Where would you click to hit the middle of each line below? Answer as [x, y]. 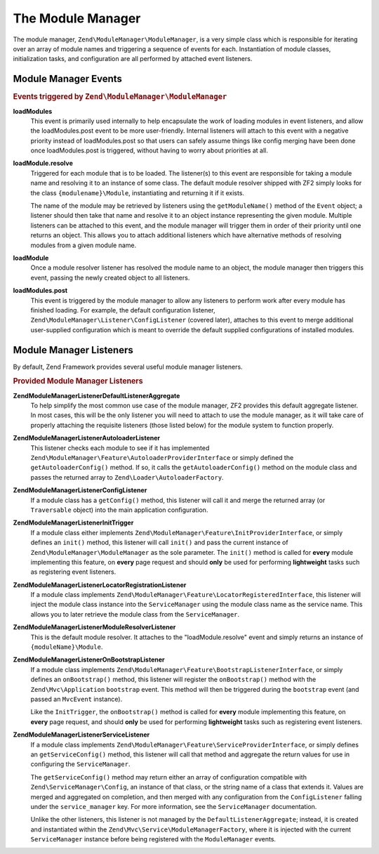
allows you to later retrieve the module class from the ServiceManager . [135, 614]
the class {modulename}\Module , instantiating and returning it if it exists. [138, 192]
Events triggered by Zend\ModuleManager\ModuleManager [120, 97]
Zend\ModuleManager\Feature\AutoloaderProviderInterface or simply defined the [162, 458]
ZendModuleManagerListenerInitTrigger [73, 523]
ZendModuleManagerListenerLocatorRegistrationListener [100, 585]
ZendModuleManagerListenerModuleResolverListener [94, 627]
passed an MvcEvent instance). [77, 699]
